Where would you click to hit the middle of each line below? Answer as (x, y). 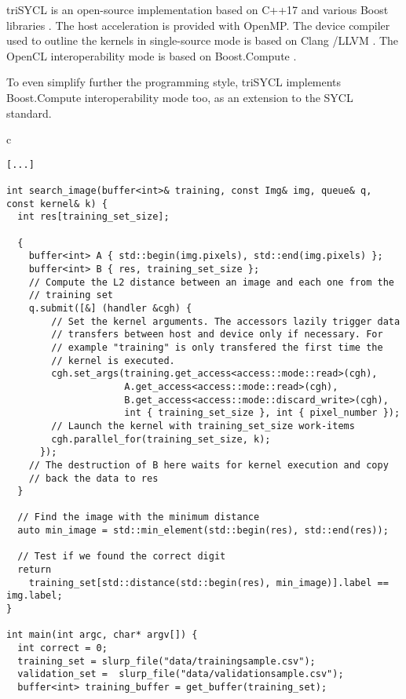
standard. (29, 113)
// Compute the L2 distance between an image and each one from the (211, 282)
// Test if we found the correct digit (122, 557)
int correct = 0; (62, 648)
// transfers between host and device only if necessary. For (217, 335)
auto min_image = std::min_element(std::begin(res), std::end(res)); (203, 531)
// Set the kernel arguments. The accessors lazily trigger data (226, 321)
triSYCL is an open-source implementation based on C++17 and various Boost (198, 9)
